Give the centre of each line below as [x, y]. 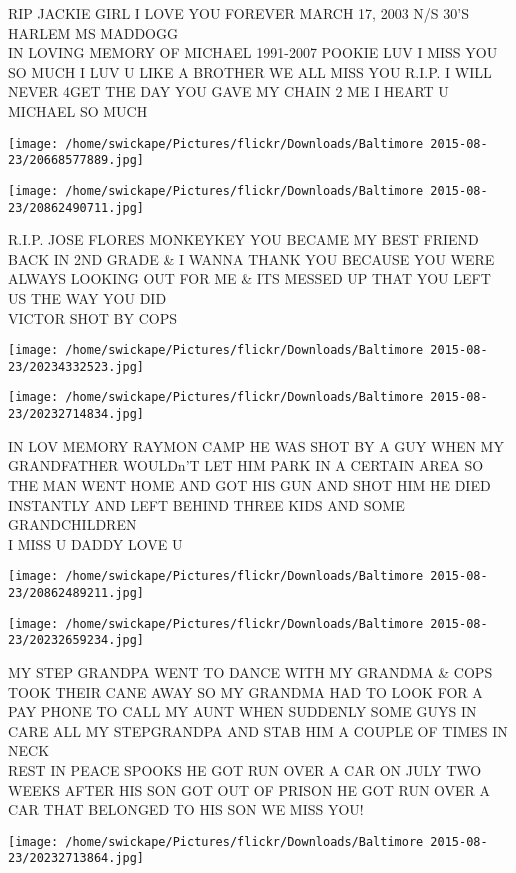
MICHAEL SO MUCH [78, 110]
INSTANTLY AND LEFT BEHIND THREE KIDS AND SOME [206, 504]
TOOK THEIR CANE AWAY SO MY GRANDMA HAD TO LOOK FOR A [245, 691]
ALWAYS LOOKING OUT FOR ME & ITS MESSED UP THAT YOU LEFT [249, 278]
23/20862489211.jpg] [76, 593]
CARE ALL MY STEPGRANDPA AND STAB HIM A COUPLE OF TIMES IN [258, 730]
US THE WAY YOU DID [87, 297]
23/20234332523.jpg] [76, 366]
